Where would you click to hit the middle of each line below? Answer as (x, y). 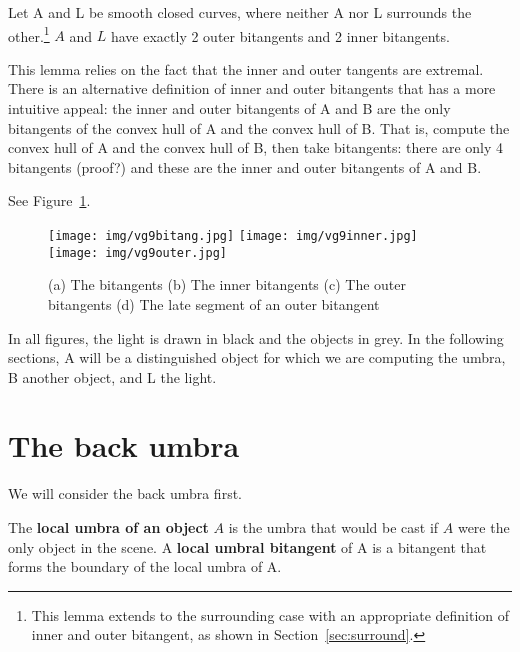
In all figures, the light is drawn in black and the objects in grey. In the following (256, 337)
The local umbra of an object (108, 527)
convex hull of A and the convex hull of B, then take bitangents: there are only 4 (256, 147)
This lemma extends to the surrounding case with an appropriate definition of (270, 614)
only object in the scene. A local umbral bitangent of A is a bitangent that (247, 546)
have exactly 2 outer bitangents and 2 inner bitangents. (280, 35)
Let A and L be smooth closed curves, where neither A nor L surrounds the (240, 12)
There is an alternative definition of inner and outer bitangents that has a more (252, 88)
